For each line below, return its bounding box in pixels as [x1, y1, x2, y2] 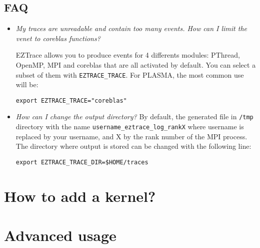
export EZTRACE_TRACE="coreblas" [15, 97, 127, 104]
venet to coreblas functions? [15, 33, 100, 43]
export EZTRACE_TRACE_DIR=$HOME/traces [15, 158, 148, 166]
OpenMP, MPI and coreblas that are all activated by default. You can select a [15, 59, 256, 70]
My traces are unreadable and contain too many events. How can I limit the [15, 23, 247, 34]
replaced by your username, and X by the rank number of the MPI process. [15, 131, 247, 141]
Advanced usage [4, 225, 116, 245]
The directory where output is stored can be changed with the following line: [15, 141, 251, 151]
